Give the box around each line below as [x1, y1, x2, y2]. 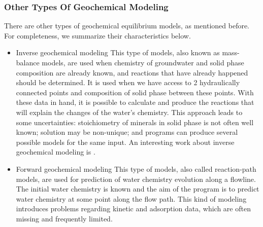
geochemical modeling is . [16, 146, 95, 157]
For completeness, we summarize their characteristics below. [4, 30, 191, 41]
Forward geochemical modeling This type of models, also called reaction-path [16, 163, 256, 174]
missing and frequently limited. [16, 213, 113, 223]
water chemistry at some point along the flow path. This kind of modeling [16, 193, 247, 204]
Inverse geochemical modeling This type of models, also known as [16, 47, 220, 58]
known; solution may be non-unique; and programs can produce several [16, 127, 238, 137]
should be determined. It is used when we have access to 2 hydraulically [16, 77, 240, 88]
